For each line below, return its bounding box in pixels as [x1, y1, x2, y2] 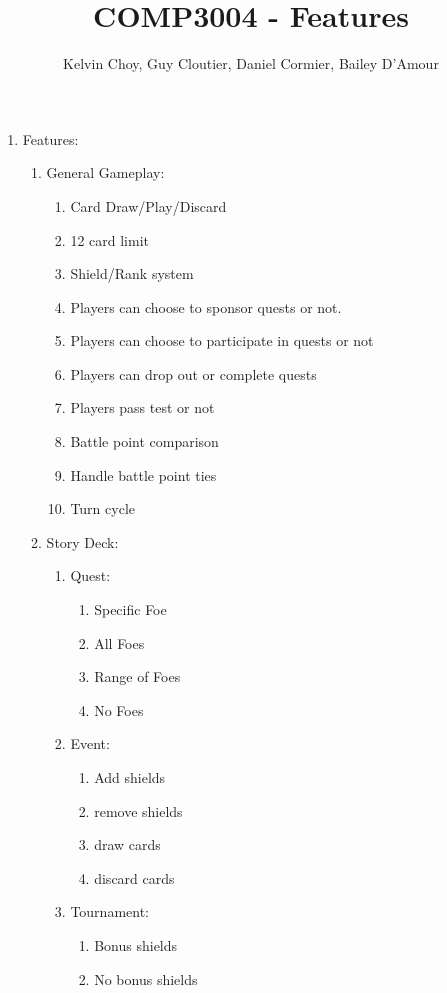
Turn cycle [70, 498, 135, 519]
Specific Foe [94, 599, 167, 620]
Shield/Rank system [70, 263, 194, 284]
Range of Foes [94, 666, 181, 687]
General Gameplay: [46, 162, 165, 183]
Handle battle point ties [70, 464, 217, 485]
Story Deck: [46, 531, 119, 552]
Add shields [94, 767, 166, 787]
